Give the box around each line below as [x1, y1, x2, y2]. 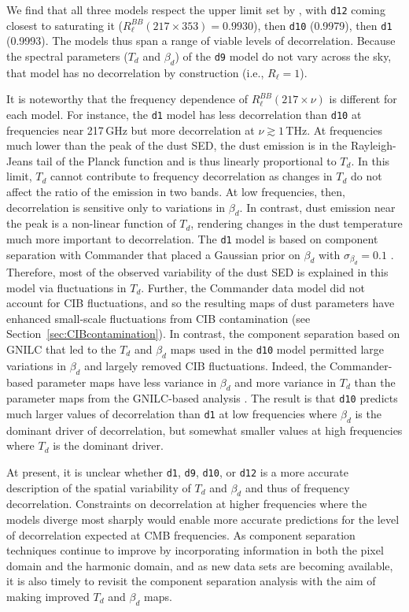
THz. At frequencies [286, 121, 382, 138]
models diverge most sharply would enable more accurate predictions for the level [6, 511, 400, 528]
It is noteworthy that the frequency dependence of [6, 91, 248, 107]
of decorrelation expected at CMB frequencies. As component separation [6, 526, 356, 543]
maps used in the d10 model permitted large [170, 340, 385, 357]
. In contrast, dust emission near [239, 198, 396, 215]
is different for [329, 91, 397, 107]
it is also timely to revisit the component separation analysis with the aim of [6, 573, 376, 589]
